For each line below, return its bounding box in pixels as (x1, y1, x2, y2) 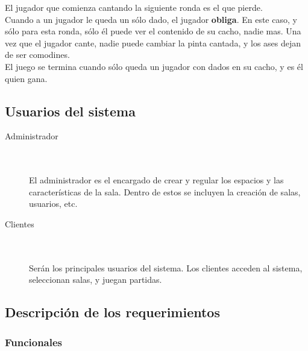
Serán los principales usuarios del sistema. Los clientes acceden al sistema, (29, 261, 303, 274)
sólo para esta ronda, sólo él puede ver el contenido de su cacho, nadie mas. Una (5, 25, 301, 37)
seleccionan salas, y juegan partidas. (29, 273, 162, 286)
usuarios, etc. (29, 197, 78, 210)
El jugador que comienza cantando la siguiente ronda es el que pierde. (5, 1, 263, 13)
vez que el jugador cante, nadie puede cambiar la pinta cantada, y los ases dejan (5, 36, 301, 49)
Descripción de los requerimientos (5, 303, 220, 321)
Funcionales (5, 334, 63, 349)
